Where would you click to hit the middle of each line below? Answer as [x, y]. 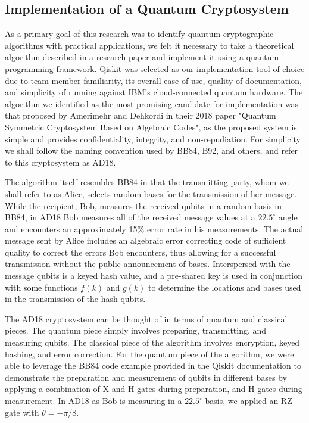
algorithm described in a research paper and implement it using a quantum [142, 57]
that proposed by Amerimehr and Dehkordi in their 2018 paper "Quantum [141, 115]
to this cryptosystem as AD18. [60, 162]
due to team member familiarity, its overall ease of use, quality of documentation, [153, 80]
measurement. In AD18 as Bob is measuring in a [93, 401]
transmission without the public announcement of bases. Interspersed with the [148, 264]
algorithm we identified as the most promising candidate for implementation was [152, 103]
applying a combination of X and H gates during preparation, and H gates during [154, 389]
